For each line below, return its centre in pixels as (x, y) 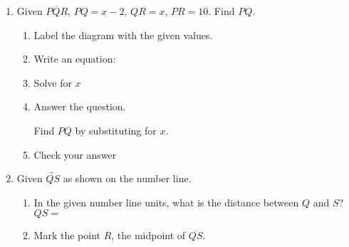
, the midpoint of (149, 235)
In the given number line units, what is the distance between (166, 202)
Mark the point (67, 235)
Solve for (53, 82)
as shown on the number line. (127, 178)
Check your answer (75, 154)
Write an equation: (75, 59)
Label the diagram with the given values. (123, 35)
